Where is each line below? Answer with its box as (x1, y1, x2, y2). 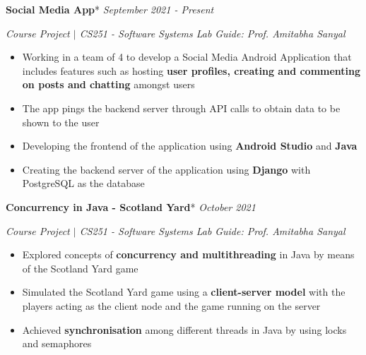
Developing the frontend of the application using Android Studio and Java (22, 138, 358, 153)
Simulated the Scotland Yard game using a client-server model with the (22, 284, 346, 299)
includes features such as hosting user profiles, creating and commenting (22, 63, 361, 78)
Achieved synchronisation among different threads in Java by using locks (22, 322, 347, 337)
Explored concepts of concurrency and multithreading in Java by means (22, 247, 355, 262)
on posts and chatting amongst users (22, 77, 195, 92)
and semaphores (22, 336, 92, 351)
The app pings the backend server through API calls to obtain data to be (22, 100, 341, 115)
